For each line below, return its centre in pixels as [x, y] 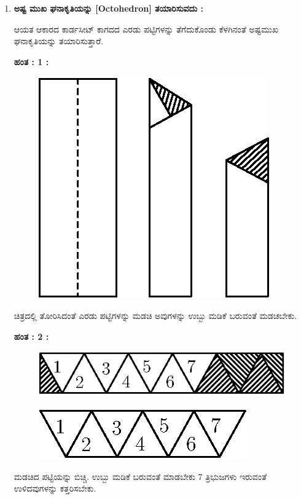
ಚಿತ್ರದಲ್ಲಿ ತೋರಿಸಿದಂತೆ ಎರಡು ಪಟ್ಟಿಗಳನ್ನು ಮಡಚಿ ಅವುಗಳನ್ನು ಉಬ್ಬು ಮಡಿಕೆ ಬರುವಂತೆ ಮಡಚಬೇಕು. [155, 315]
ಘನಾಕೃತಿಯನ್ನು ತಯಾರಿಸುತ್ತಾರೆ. [59, 41]
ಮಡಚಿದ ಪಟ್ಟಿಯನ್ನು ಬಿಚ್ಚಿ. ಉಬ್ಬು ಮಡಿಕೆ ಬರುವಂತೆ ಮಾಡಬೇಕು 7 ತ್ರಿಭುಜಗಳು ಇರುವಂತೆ [140, 476]
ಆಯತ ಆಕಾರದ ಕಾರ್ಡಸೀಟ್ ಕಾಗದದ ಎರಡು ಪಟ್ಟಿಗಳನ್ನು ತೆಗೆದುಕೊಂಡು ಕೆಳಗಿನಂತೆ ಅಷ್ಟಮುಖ [146, 29]
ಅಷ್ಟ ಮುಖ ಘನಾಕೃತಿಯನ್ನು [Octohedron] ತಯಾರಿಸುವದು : [108, 8]
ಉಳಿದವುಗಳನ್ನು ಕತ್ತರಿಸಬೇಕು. [55, 488]
